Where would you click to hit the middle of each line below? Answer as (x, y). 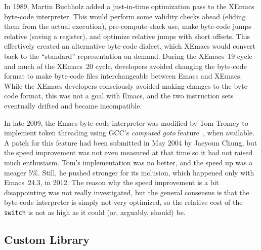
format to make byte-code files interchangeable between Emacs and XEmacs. (123, 76)
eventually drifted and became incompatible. (73, 105)
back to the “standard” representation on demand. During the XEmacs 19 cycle (128, 56)
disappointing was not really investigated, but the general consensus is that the (127, 192)
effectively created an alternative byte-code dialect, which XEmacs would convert (130, 46)
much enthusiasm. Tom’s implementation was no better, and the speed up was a (128, 162)
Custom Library (47, 239)
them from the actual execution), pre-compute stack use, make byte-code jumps (128, 26)
